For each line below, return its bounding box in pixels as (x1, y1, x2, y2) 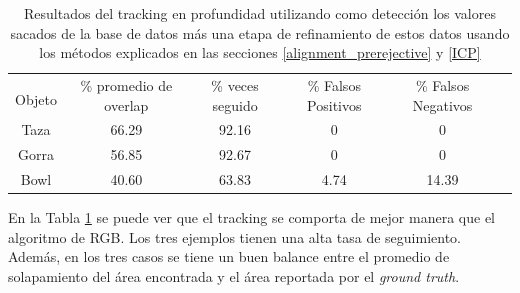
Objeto (15, 88, 58, 109)
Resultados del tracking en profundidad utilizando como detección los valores (24, 3, 496, 23)
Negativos (412, 94, 473, 115)
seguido (212, 94, 258, 115)
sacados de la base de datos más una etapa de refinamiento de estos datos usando (10, 22, 510, 43)
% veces (211, 75, 259, 96)
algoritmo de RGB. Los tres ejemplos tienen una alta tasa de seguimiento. (8, 226, 461, 247)
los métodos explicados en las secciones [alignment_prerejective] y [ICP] (39, 42, 481, 63)
